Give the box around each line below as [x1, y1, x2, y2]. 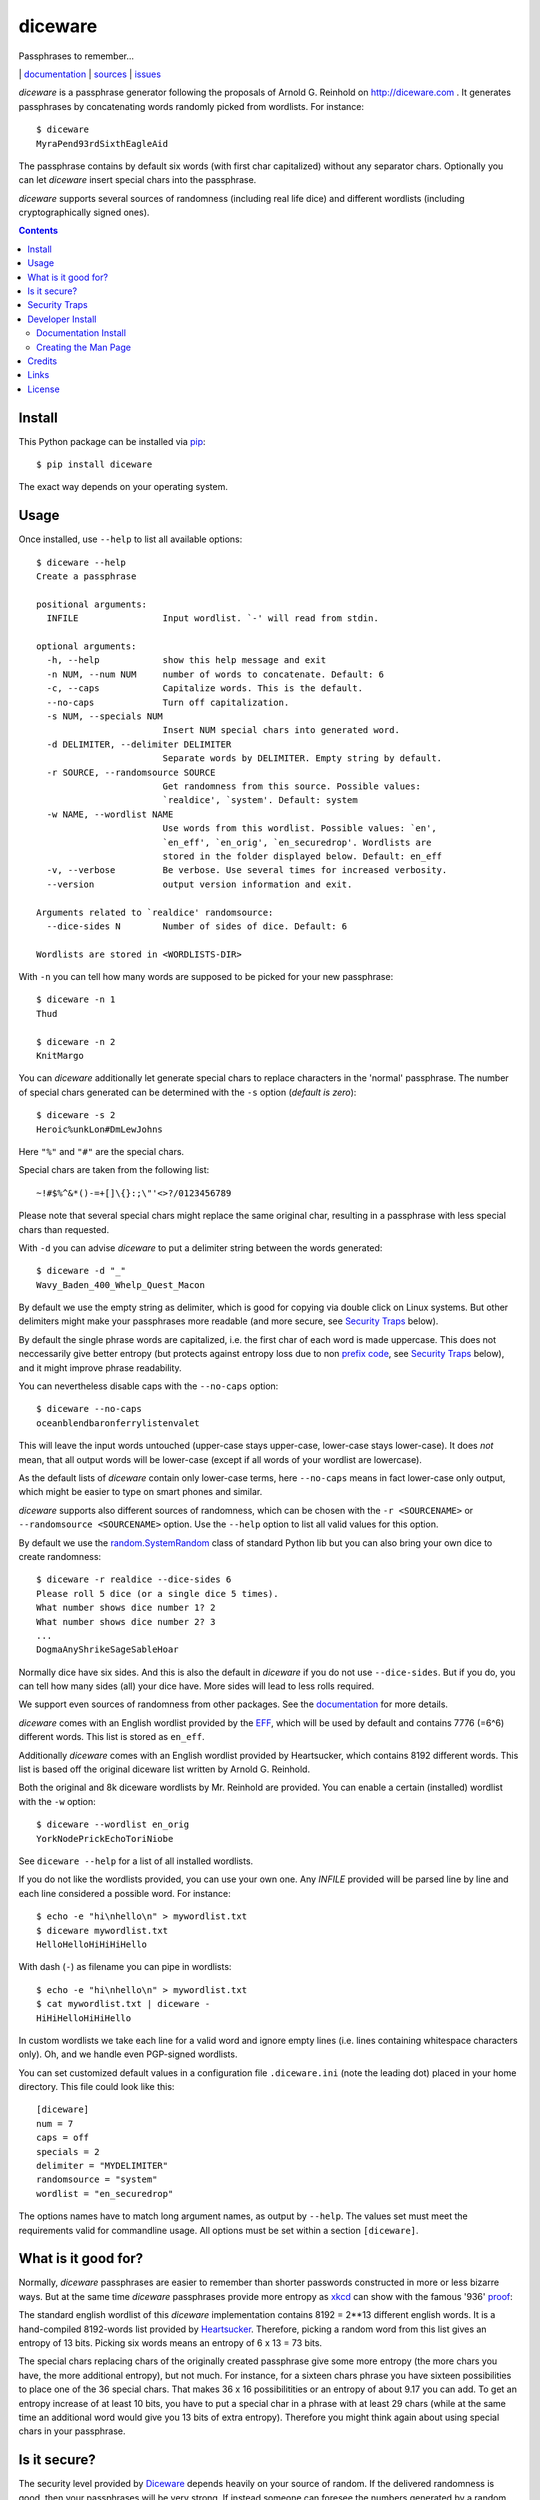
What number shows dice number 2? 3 [36, 1616, 216, 1627]
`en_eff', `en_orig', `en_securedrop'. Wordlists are [162, 836, 432, 848]
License [27, 383, 60, 395]
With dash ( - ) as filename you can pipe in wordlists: [18, 1961, 232, 1973]
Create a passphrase [36, 571, 137, 582]
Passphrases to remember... [18, 50, 135, 62]
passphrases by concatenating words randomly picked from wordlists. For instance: [18, 100, 365, 112]
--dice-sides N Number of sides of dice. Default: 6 [46, 920, 348, 932]
